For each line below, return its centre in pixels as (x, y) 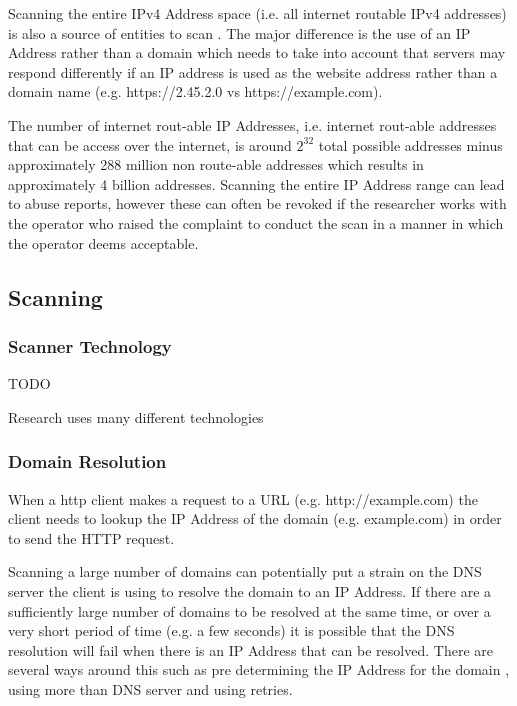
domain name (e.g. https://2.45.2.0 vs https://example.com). (195, 91)
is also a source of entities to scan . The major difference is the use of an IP (239, 32)
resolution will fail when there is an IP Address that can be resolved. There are (250, 649)
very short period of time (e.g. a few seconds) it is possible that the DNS (231, 630)
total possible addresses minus (410, 144)
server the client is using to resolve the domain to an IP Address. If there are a (250, 590)
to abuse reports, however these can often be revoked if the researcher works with (257, 203)
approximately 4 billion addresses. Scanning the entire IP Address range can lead (256, 183)
